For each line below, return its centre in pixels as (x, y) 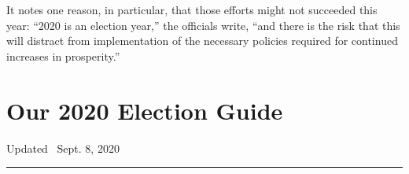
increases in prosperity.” (63, 56)
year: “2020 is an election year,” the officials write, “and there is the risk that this (203, 25)
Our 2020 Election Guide (145, 110)
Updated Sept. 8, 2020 (63, 148)
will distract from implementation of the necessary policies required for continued (202, 41)
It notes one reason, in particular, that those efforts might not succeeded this (192, 9)
